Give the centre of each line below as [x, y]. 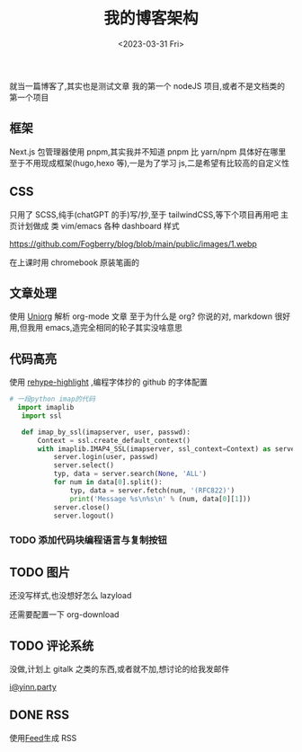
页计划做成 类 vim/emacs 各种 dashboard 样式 [94, 226]
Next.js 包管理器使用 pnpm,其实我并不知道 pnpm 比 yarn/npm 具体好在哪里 [148, 151]
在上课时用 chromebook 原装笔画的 [75, 262]
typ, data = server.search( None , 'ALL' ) [130, 474]
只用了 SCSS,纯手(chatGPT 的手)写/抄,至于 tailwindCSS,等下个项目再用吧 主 [149, 214]
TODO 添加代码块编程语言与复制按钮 [89, 540]
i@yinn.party [33, 686]
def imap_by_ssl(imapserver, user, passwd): [106, 432]
